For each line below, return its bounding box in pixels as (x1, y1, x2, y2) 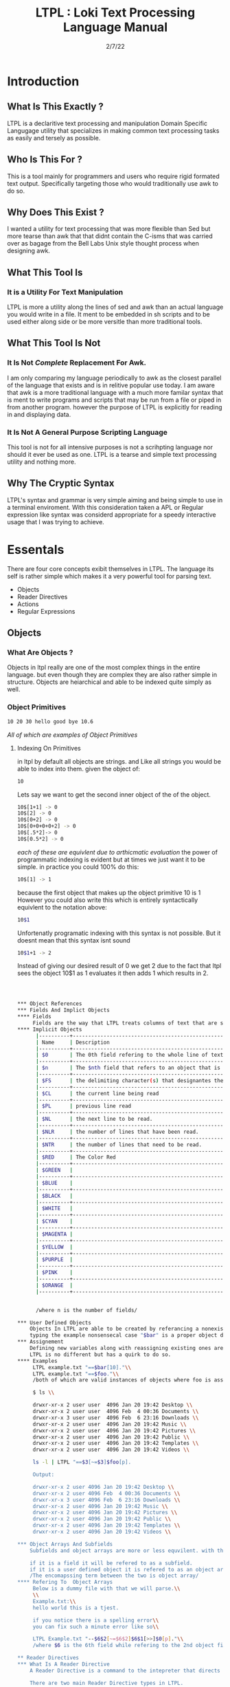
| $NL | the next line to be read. (35, 1116, 153, 1123)
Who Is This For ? (7, 153, 82, 166)
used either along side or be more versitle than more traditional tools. (7, 318, 203, 326)
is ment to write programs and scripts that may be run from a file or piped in (7, 396, 222, 404)
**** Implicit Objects (16, 1026, 82, 1033)
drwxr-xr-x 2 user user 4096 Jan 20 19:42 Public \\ (32, 1433, 190, 1441)
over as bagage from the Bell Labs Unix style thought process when (7, 239, 199, 248)
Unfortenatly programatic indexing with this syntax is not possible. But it (16, 929, 221, 937)
